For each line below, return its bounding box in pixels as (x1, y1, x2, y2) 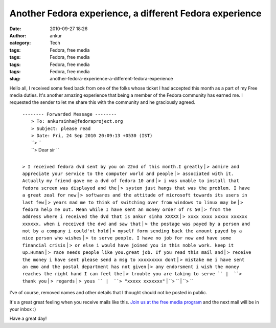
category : (9, 40, 31, 46)
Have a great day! (9, 315, 47, 322)
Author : (9, 32, 27, 38)
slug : (9, 76, 20, 82)
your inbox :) (9, 306, 36, 312)
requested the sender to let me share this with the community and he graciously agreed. (9, 99, 195, 105)
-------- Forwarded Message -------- (22, 111, 117, 117)
